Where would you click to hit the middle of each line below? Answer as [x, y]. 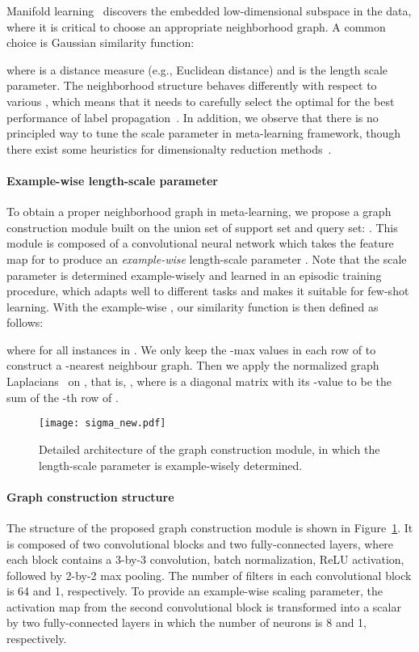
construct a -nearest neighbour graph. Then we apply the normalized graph [193, 365]
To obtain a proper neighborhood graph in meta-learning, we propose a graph [199, 212]
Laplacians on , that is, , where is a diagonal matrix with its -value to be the [199, 381]
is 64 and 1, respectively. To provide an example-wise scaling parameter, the [195, 591]
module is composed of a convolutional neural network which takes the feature [200, 243]
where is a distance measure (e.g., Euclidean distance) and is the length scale [197, 69]
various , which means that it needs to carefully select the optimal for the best [201, 101]
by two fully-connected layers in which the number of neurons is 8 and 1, [187, 622]
